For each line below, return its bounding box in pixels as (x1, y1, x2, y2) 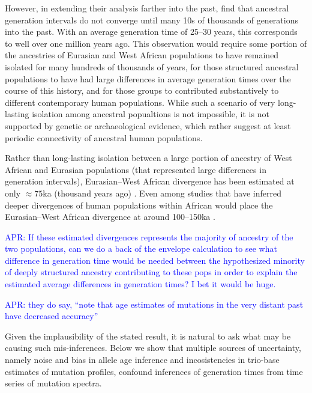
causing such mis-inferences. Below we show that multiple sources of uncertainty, (5, 341, 301, 354)
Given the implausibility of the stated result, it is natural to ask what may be (5, 329, 291, 342)
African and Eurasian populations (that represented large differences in (5, 163, 266, 175)
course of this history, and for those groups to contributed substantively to (5, 84, 279, 97)
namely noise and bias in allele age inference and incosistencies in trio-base (5, 353, 280, 366)
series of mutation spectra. (5, 377, 102, 389)
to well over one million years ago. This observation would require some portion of (5, 37, 307, 49)
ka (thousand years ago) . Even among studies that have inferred (43, 186, 281, 199)
